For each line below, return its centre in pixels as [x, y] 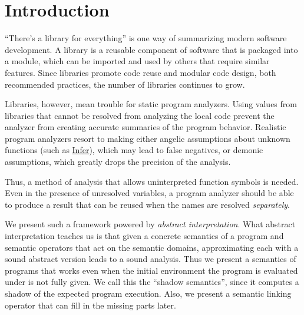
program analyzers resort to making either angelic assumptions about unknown [148, 138]
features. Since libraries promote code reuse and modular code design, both [141, 72]
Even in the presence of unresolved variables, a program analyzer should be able [149, 193]
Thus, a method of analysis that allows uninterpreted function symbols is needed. [152, 181]
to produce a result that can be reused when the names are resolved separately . [147, 204]
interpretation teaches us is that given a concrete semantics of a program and [144, 236]
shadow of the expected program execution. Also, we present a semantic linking [148, 293]
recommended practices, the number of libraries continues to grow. [125, 84]
